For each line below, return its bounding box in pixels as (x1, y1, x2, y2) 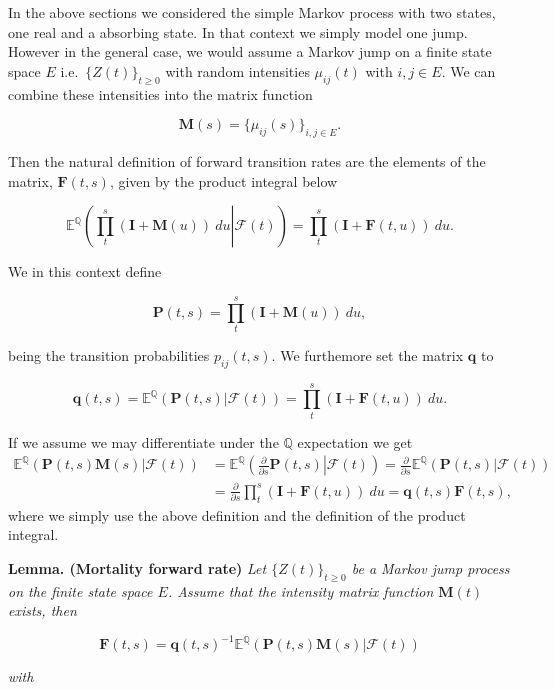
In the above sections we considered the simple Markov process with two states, (8, 2, 496, 22)
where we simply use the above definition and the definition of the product (8, 504, 466, 525)
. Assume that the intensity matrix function (167, 580, 434, 601)
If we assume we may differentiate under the (8, 431, 279, 452)
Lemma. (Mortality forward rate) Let (8, 557, 267, 578)
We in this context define (8, 261, 162, 282)
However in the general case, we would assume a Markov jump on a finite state (8, 41, 492, 62)
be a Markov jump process (351, 557, 510, 578)
